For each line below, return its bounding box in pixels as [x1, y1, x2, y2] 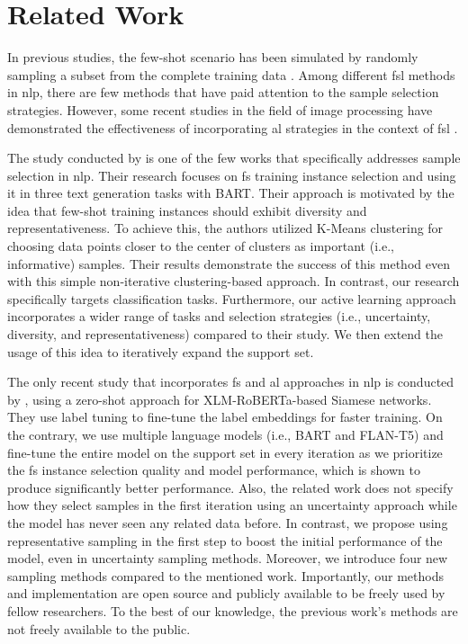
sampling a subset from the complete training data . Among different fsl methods [7, 65, 455, 84]
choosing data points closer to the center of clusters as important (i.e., [7, 237, 394, 255]
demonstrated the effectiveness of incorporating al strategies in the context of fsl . [7, 118, 458, 137]
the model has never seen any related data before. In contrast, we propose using [7, 513, 448, 532]
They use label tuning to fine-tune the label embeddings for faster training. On [7, 407, 443, 426]
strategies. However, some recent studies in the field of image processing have [7, 100, 433, 119]
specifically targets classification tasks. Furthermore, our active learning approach [7, 289, 456, 308]
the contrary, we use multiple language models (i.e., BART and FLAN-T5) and [7, 425, 444, 443]
